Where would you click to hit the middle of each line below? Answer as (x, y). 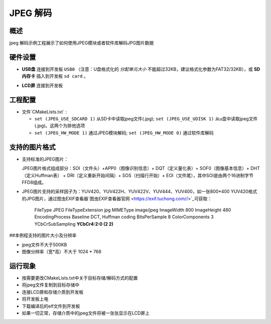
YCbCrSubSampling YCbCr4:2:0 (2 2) (74, 224)
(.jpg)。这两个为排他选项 (60, 126)
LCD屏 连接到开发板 (42, 85)
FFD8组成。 (34, 182)
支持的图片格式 (32, 147)
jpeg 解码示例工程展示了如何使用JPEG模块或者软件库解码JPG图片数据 (82, 43)
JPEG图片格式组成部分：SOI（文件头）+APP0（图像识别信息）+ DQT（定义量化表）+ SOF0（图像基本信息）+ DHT (141, 169)
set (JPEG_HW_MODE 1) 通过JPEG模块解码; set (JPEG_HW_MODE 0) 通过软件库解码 (124, 132)
